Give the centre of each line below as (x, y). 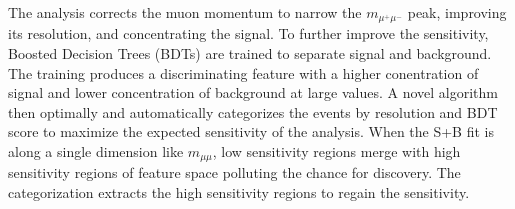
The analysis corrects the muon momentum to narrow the (185, 12)
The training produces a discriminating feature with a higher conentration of (243, 72)
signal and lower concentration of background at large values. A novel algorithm (253, 92)
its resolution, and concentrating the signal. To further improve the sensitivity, (248, 33)
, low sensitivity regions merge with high (336, 151)
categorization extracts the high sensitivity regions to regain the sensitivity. (239, 192)
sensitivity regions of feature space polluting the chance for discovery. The (234, 172)
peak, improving (457, 12)
